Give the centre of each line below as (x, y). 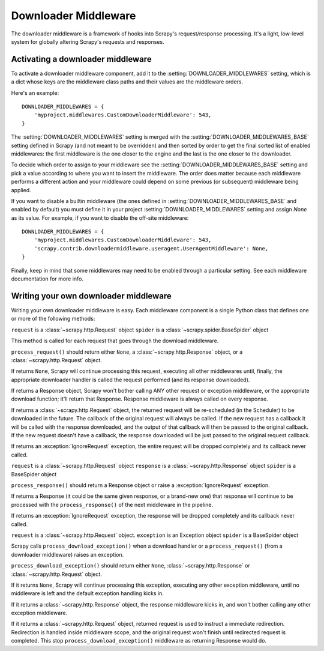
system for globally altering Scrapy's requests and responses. (88, 41)
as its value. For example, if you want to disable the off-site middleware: (100, 218)
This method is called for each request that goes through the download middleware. (115, 341)
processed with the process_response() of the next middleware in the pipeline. (112, 504)
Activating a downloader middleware (82, 59)
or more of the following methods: (53, 319)
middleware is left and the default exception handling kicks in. (88, 593)
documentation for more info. (47, 279)
